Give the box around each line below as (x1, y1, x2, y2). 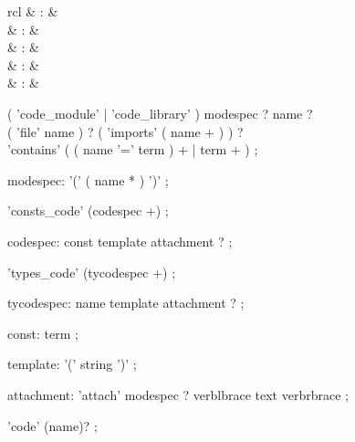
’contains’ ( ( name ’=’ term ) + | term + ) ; (7, 140, 258, 159)
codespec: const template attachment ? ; (7, 231, 233, 250)
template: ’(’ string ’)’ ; (7, 354, 137, 374)
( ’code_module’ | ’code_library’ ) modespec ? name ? (7, 103, 313, 122)
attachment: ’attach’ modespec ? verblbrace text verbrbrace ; (7, 384, 349, 404)
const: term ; (7, 323, 78, 342)
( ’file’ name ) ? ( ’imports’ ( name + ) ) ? (7, 121, 244, 141)
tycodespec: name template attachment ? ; (7, 293, 245, 312)
